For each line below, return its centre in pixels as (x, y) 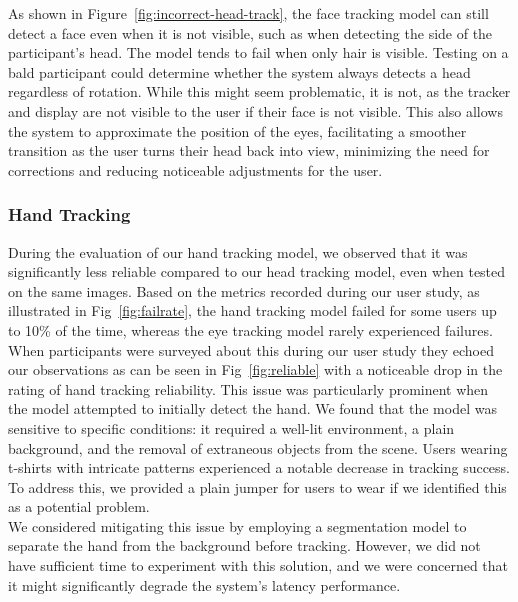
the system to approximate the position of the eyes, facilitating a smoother (237, 130)
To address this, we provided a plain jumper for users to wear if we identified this (257, 486)
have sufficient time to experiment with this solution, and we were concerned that (258, 565)
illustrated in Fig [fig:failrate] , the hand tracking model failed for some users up (252, 310)
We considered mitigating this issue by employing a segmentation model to (237, 525)
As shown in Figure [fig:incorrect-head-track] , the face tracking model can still (248, 13)
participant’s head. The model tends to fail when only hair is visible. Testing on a (258, 52)
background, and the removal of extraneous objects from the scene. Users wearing (258, 447)
